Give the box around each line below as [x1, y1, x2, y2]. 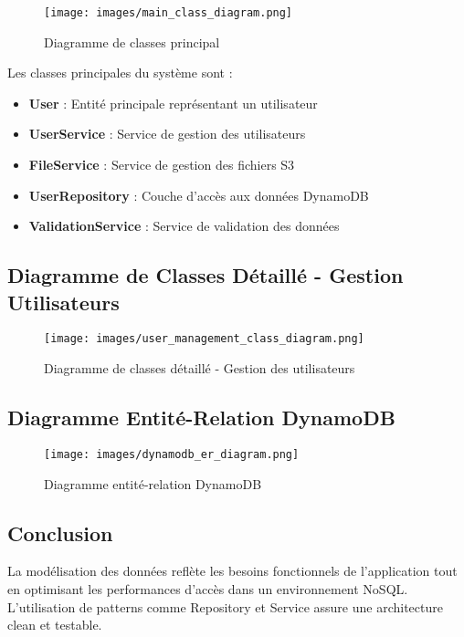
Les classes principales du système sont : [7, 63, 233, 82]
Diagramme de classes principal [44, 32, 220, 51]
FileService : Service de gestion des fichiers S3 [28, 155, 295, 174]
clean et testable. [7, 615, 102, 634]
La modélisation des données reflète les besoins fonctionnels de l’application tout [7, 561, 458, 580]
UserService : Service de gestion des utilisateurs [28, 124, 306, 143]
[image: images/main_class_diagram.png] [44, 6, 293, 19]
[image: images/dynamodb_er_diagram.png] [44, 447, 300, 461]
